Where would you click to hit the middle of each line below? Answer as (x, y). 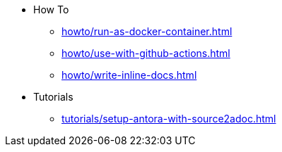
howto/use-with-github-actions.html (146, 53)
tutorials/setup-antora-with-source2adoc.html (169, 119)
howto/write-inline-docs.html (129, 75)
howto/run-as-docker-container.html (147, 31)
